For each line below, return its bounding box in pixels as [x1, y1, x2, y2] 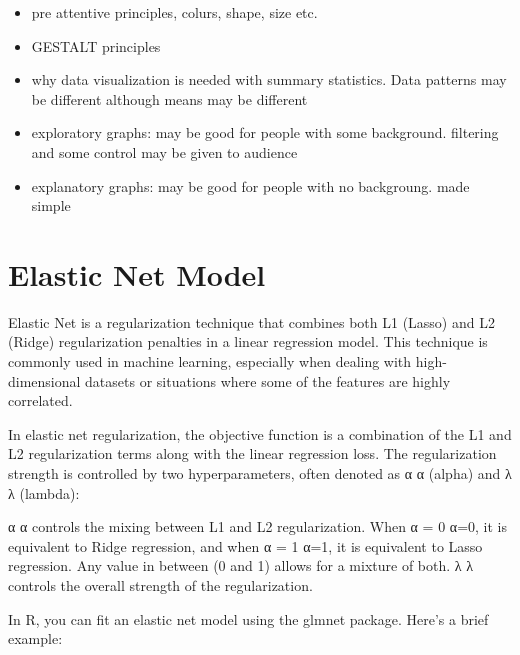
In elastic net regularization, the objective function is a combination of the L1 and [8, 423, 512, 444]
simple [31, 195, 71, 216]
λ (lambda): [8, 482, 80, 503]
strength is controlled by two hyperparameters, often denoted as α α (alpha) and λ [8, 463, 512, 484]
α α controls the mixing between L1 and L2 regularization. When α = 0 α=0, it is [8, 516, 507, 537]
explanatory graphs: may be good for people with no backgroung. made [31, 175, 470, 196]
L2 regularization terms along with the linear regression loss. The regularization [8, 443, 497, 464]
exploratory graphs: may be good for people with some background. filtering [31, 122, 499, 143]
